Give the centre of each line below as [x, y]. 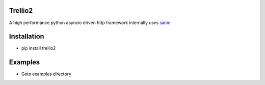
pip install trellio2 [39, 48]
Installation [26, 37]
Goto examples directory [46, 74]
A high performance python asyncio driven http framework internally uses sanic [90, 23]
